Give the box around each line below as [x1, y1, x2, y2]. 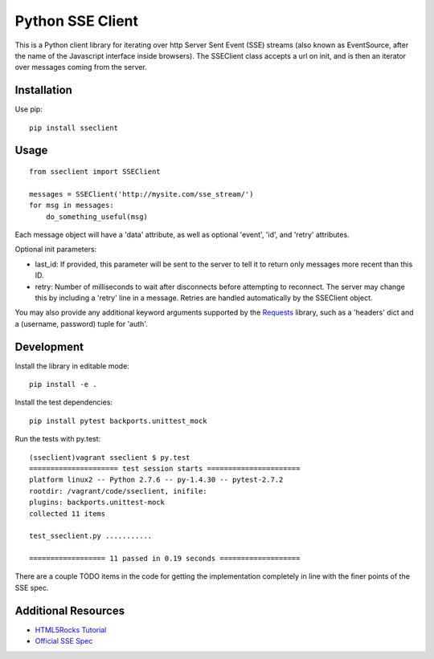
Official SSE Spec [35, 637, 93, 646]
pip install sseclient [29, 123, 119, 132]
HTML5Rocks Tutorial [35, 624, 107, 634]
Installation [14, 83, 72, 97]
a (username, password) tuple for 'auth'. [14, 319, 148, 328]
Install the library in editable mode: [14, 361, 130, 371]
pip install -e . [29, 380, 97, 389]
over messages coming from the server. [14, 63, 148, 72]
